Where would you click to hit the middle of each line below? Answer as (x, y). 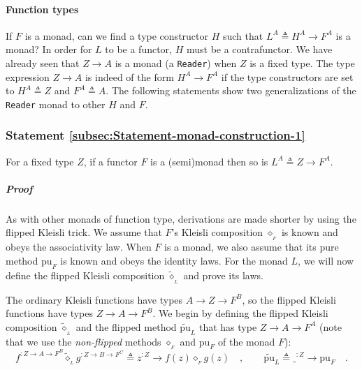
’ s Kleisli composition (217, 232)
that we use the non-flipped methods (84, 341)
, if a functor (110, 161)
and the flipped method (126, 326)
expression (28, 76)
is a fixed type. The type (302, 62)
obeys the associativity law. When (79, 247)
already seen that (43, 62)
